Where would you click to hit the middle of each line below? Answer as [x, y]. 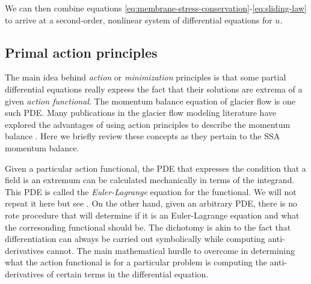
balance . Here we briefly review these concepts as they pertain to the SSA [143, 136]
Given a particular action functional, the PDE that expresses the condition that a [155, 168]
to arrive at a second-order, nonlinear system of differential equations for [139, 20]
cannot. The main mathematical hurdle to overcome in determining [171, 250]
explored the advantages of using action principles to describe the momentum [148, 124]
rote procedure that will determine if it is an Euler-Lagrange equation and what [152, 215]
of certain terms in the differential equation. [128, 273]
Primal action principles [81, 52]
